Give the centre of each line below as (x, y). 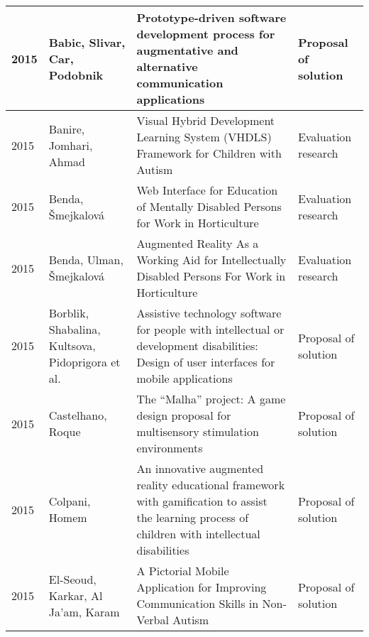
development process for (206, 34)
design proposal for (184, 415)
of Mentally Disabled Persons (209, 206)
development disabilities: (197, 345)
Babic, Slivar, (87, 42)
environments (170, 448)
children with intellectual (198, 534)
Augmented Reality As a (198, 243)
